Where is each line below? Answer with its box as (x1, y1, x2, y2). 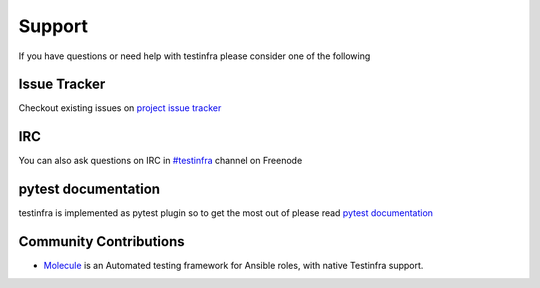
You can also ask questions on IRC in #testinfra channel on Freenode (18, 155, 303, 167)
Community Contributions (18, 233, 185, 250)
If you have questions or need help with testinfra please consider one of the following (18, 50, 371, 62)
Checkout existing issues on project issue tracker (18, 102, 222, 114)
